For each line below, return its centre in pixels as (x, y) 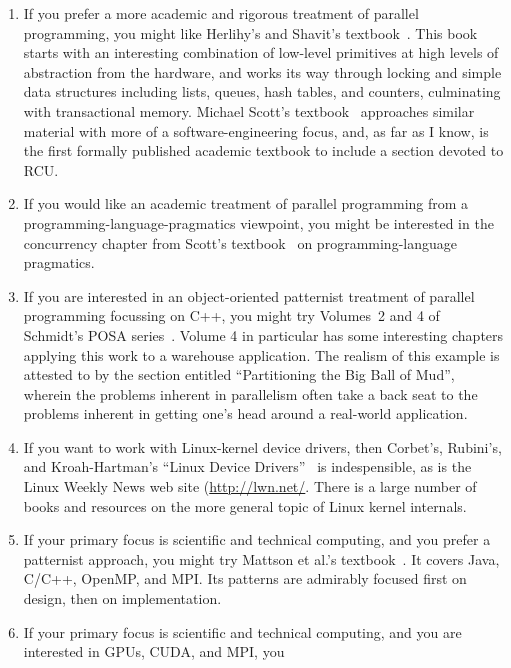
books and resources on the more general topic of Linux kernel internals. (245, 505)
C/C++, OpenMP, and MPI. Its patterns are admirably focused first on (245, 578)
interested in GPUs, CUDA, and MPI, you (154, 651)
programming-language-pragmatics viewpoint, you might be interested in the (258, 222)
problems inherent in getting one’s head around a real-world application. (245, 413)
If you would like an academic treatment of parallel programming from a (246, 203)
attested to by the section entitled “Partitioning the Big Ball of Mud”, (239, 374)
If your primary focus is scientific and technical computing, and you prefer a (257, 539)
